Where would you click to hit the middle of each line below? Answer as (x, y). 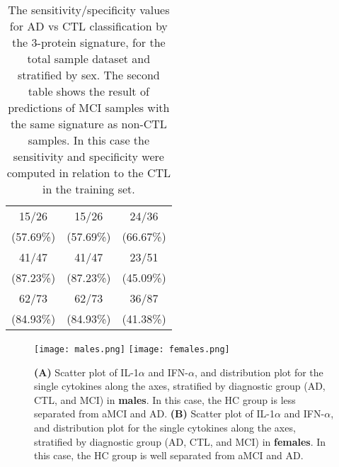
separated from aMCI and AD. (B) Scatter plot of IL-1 (154, 413)
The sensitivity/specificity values (89, 10)
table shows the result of (88, 91)
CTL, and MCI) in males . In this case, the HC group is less (165, 399)
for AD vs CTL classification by (88, 26)
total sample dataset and (89, 58)
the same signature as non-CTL (88, 124)
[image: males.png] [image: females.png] (132, 349)
